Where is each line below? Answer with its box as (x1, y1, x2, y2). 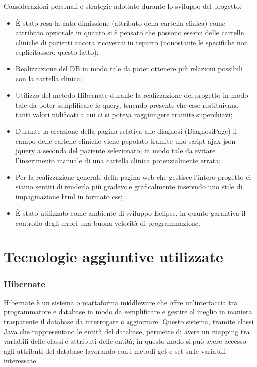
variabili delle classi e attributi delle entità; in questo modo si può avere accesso (4, 336, 246, 346)
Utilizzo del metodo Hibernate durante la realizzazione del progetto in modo (15, 90, 248, 100)
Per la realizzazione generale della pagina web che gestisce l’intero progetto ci (15, 172, 251, 182)
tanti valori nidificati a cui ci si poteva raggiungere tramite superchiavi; (15, 109, 233, 120)
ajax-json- (207, 135, 238, 146)
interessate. (4, 355, 38, 366)
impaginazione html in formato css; (15, 191, 123, 201)
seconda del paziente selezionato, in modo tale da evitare (43, 145, 216, 156)
